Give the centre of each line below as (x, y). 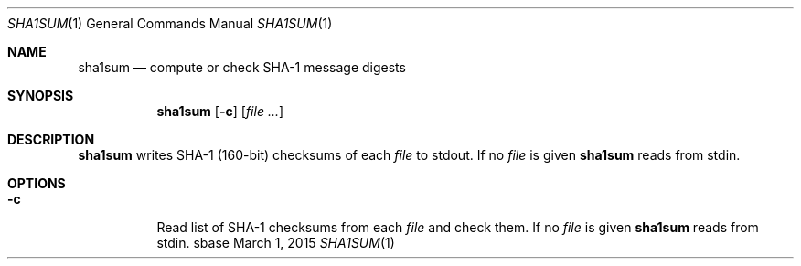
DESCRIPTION (51, 139)
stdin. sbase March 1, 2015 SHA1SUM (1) (276, 243)
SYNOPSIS (41, 96)
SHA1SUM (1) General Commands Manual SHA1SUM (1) (170, 23)
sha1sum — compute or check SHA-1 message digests (242, 67)
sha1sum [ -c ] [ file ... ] (220, 111)
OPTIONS (37, 183)
